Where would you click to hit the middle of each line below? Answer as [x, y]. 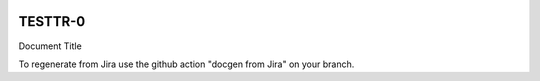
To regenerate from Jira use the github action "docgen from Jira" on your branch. [186, 64]
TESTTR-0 [52, 21]
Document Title [50, 46]
